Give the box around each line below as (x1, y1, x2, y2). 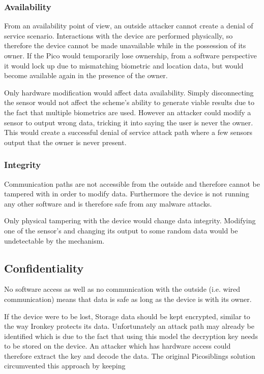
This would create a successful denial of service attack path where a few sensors (4, 127, 252, 138)
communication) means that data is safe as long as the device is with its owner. (4, 293, 252, 304)
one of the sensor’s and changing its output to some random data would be (4, 225, 238, 235)
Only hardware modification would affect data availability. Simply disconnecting (4, 87, 254, 97)
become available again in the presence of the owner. (4, 70, 168, 81)
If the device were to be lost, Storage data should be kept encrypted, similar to (4, 311, 250, 321)
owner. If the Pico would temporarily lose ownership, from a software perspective (4, 50, 257, 60)
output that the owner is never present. (4, 137, 127, 147)
